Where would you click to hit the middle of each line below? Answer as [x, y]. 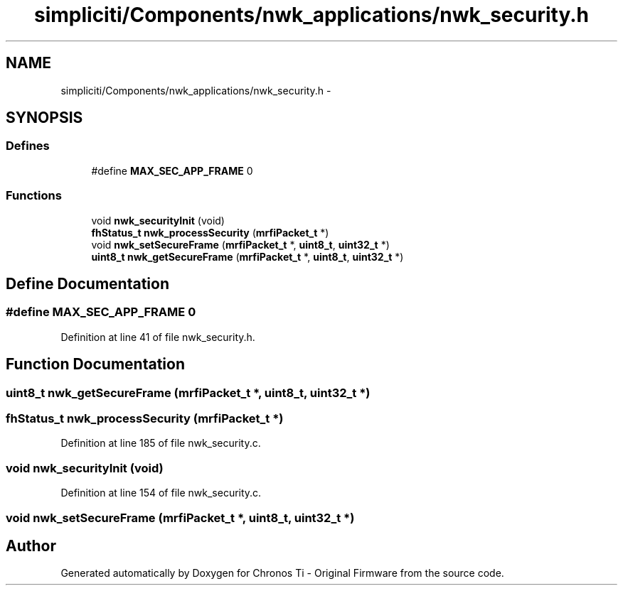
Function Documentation [95, 364]
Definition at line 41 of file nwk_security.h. [158, 337]
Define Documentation [87, 283]
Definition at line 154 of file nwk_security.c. [161, 493]
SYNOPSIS [44, 118]
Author [31, 546]
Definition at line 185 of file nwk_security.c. [161, 443]
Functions [34, 196]
